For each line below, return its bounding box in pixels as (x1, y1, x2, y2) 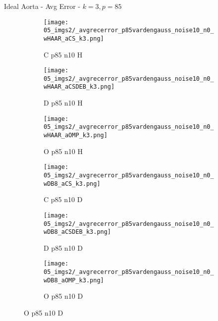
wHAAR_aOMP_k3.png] (44, 132, 108, 139)
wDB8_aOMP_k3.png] (44, 276, 104, 284)
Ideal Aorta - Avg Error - (4, 1, 80, 11)
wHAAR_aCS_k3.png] (44, 35, 104, 42)
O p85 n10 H (44, 146, 83, 156)
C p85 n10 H (44, 49, 83, 59)
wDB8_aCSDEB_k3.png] (44, 228, 111, 236)
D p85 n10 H (44, 98, 83, 108)
